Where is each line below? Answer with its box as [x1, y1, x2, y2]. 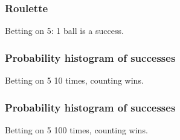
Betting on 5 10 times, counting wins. [5, 74, 144, 87]
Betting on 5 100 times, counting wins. [5, 123, 148, 136]
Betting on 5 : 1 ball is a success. [5, 24, 124, 37]
